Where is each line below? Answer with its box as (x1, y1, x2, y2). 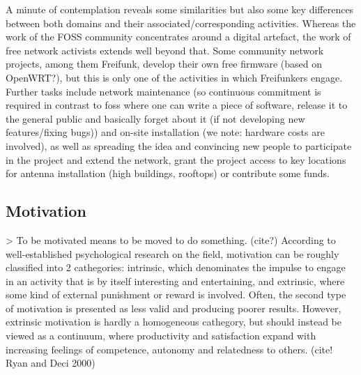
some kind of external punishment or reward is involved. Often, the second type (6, 287, 346, 302)
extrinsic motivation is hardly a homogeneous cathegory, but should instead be (6, 314, 341, 329)
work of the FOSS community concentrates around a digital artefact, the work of (6, 29, 351, 44)
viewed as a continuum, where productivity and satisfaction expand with (6, 328, 316, 343)
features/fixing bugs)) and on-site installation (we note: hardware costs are (6, 125, 325, 139)
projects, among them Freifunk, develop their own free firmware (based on (6, 56, 323, 71)
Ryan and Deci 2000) (6, 355, 95, 370)
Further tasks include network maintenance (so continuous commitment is (6, 84, 321, 98)
